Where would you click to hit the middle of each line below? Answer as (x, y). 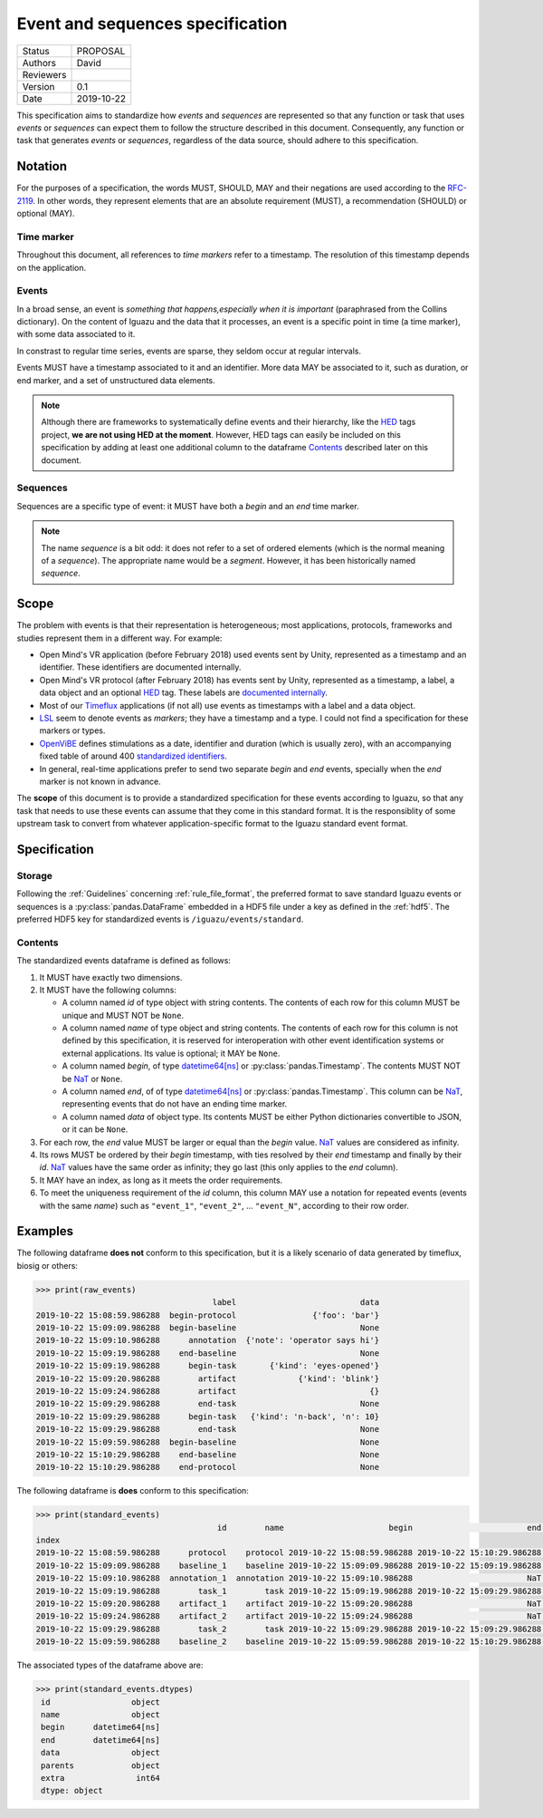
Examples (45, 1231)
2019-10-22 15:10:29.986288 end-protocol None (208, 1467)
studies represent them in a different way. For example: (119, 638)
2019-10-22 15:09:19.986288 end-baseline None (208, 1353)
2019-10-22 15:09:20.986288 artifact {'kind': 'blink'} (208, 1378)
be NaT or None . (92, 1078)
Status (36, 51)
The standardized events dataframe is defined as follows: (124, 961)
